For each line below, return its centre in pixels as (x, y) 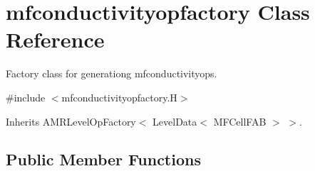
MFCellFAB (240, 121)
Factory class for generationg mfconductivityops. (112, 73)
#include (26, 97)
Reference (55, 39)
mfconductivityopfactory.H (119, 97)
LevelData (175, 121)
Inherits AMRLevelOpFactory (71, 121)
